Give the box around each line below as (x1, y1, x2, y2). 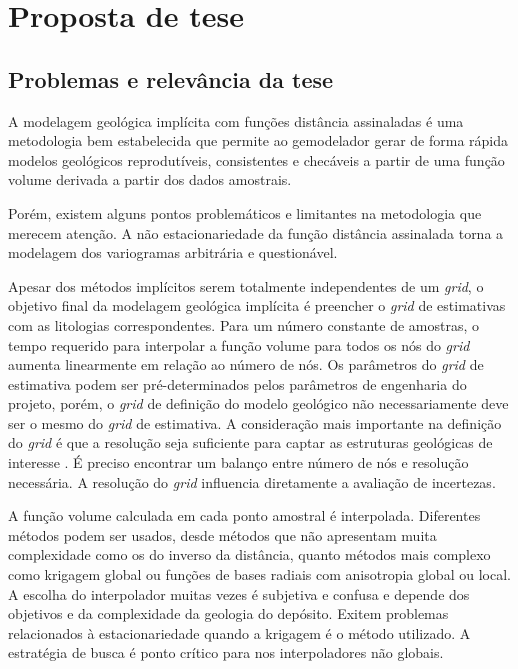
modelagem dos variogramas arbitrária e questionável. (8, 242, 338, 263)
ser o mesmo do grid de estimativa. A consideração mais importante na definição (8, 412, 502, 433)
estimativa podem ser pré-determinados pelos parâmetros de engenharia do (8, 373, 467, 394)
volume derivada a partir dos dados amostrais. (8, 169, 292, 190)
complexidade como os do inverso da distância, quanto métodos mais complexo (8, 544, 491, 565)
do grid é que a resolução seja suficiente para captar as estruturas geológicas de (8, 432, 493, 453)
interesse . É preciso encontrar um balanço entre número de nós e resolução (8, 452, 469, 473)
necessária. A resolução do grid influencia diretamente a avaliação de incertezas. (8, 471, 496, 492)
